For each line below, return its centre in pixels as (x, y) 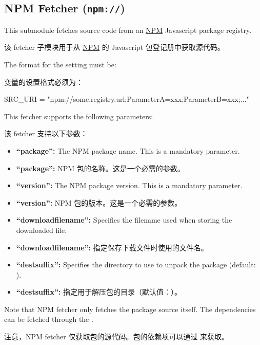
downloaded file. (42, 230)
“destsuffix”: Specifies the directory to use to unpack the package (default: (136, 265)
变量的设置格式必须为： (44, 81)
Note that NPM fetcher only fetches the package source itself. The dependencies (130, 309)
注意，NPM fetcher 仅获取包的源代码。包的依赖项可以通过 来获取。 (117, 337)
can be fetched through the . (49, 319)
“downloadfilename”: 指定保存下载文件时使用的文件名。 (112, 247)
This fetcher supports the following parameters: (79, 116)
